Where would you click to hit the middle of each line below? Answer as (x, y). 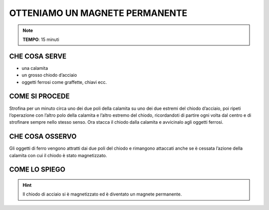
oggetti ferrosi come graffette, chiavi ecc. (64, 82)
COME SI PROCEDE (39, 97)
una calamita (35, 68)
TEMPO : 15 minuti (41, 39)
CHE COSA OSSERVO (43, 136)
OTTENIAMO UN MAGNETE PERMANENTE (98, 13)
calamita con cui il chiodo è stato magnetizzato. (58, 155)
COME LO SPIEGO (37, 170)
